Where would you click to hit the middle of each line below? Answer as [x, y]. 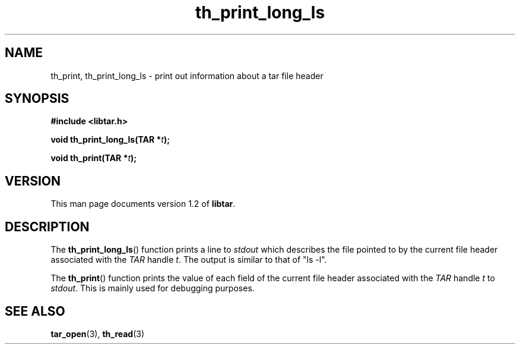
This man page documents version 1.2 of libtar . [143, 204]
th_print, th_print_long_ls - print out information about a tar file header [187, 76]
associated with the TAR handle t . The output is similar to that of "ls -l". [189, 260]
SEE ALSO [35, 311]
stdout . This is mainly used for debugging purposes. [153, 288]
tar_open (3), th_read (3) [98, 334]
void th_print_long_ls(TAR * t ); [110, 140]
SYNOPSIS [37, 99]
